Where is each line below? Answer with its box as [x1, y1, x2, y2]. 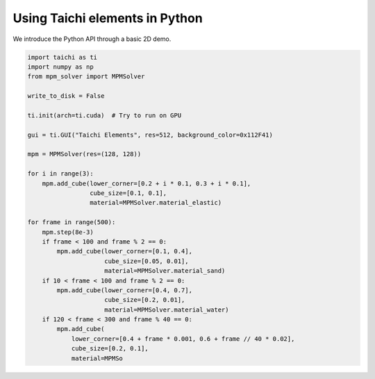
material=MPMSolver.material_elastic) [89, 199, 222, 207]
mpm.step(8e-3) [42, 228, 94, 236]
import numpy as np [27, 62, 94, 71]
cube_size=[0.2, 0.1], [71, 344, 149, 353]
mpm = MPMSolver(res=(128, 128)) [27, 150, 142, 158]
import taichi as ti [27, 53, 97, 61]
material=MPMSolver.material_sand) [104, 267, 226, 275]
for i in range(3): [27, 170, 94, 178]
